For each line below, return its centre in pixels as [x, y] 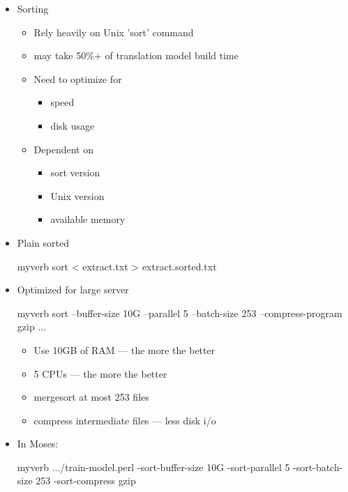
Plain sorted [43, 242]
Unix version [77, 195]
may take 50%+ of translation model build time [136, 55]
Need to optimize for [78, 78]
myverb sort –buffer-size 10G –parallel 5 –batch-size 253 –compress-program [180, 313]
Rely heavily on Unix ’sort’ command [114, 32]
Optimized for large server [73, 290]
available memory [88, 219]
